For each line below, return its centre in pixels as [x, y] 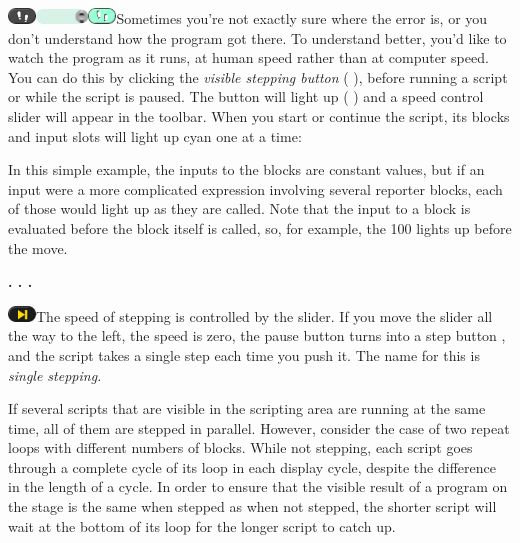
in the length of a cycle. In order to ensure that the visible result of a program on [258, 486]
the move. [38, 247]
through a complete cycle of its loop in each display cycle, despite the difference [252, 466]
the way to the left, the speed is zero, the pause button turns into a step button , [257, 335]
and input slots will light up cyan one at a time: [155, 135]
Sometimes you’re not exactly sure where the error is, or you [302, 18]
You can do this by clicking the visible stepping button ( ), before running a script [258, 76]
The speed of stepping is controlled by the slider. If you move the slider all [264, 315]
